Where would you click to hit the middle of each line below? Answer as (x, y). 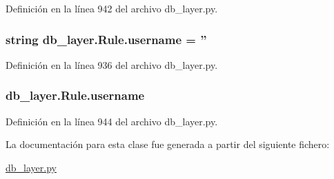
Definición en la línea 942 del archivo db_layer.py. (112, 8)
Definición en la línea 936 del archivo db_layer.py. (112, 64)
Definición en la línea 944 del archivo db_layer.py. (112, 121)
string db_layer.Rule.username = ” (106, 39)
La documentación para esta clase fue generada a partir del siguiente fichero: (168, 144)
